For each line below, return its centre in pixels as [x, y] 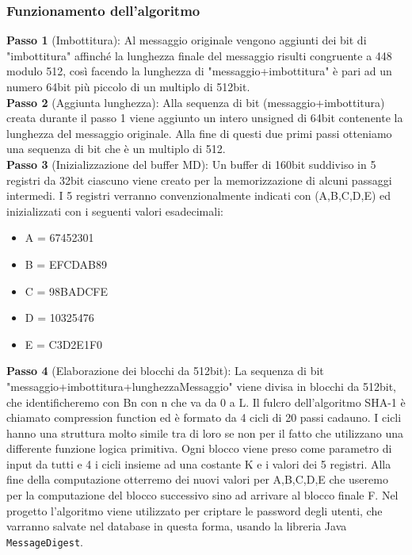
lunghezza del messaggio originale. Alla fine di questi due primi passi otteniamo [199, 133]
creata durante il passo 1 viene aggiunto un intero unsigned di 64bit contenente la [205, 118]
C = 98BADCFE [67, 291]
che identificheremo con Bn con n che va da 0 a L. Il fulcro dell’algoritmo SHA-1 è [206, 402]
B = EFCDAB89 [66, 264]
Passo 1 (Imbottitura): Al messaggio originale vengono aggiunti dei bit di [187, 40]
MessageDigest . [45, 541]
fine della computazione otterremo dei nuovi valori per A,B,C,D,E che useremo [197, 479]
